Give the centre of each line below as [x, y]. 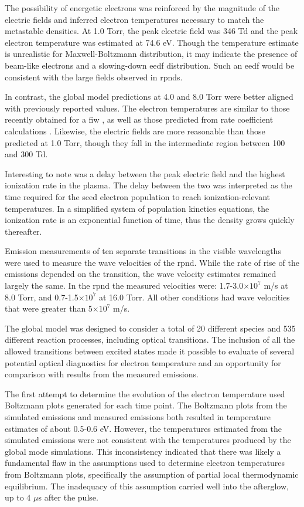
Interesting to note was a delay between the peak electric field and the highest [145, 173]
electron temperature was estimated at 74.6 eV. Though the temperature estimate [152, 42]
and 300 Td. [26, 154]
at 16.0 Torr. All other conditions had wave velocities [194, 297]
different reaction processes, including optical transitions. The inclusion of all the [150, 339]
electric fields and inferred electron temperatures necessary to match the [134, 19]
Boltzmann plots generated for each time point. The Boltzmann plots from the [146, 405]
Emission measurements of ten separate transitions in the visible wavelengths [143, 251]
